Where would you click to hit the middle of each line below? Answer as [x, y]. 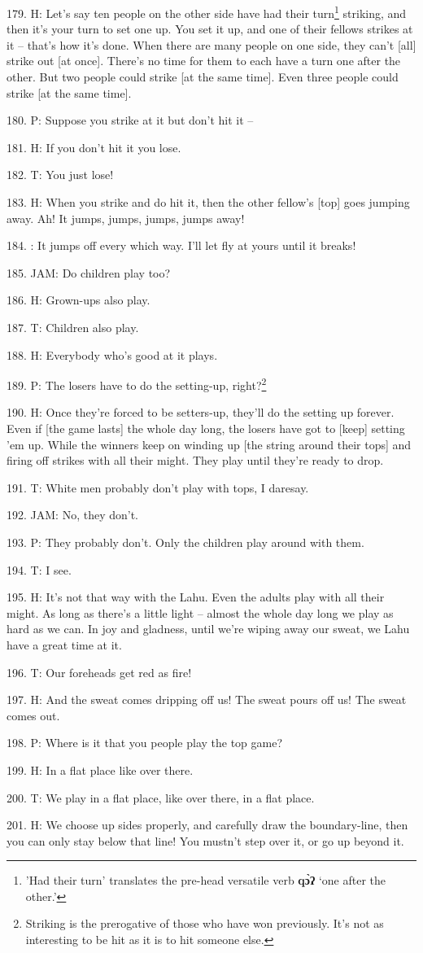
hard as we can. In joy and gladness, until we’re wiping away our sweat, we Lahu [208, 629]
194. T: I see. [39, 569]
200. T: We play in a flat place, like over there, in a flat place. [161, 797]
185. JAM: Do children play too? [89, 272]
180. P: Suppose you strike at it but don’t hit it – [130, 120]
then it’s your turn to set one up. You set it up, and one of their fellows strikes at [210, 29]
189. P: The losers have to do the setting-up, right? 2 [137, 384]
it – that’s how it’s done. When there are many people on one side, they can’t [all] [211, 44]
